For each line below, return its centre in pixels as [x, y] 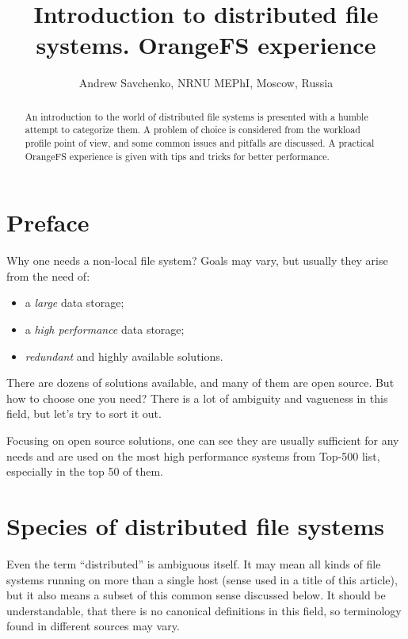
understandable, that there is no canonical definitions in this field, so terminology [204, 610]
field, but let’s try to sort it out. [84, 413]
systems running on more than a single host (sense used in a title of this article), [202, 579]
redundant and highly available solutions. [124, 356]
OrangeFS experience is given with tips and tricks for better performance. [177, 156]
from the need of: [48, 275]
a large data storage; [74, 302]
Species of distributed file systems [195, 525]
